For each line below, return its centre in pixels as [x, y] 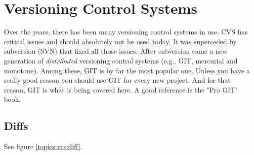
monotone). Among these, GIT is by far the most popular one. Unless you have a [127, 70]
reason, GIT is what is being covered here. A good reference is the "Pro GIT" [121, 89]
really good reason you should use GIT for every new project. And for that [117, 80]
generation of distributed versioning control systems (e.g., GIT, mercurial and [121, 60]
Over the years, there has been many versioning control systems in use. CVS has [126, 32]
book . [12, 99]
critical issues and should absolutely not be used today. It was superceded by [120, 41]
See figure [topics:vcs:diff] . [43, 146]
